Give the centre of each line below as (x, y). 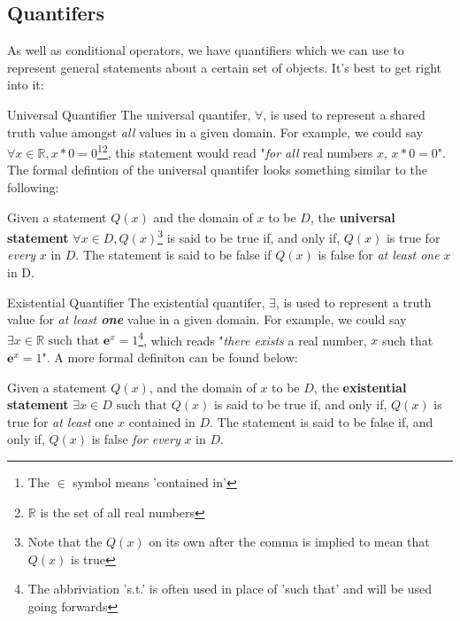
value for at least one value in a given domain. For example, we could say (207, 319)
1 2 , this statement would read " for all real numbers (235, 151)
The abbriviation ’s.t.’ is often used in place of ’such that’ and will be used (230, 589)
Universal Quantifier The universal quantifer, (129, 114)
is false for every (136, 439)
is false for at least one (379, 255)
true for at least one (61, 421)
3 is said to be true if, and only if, (249, 236)
